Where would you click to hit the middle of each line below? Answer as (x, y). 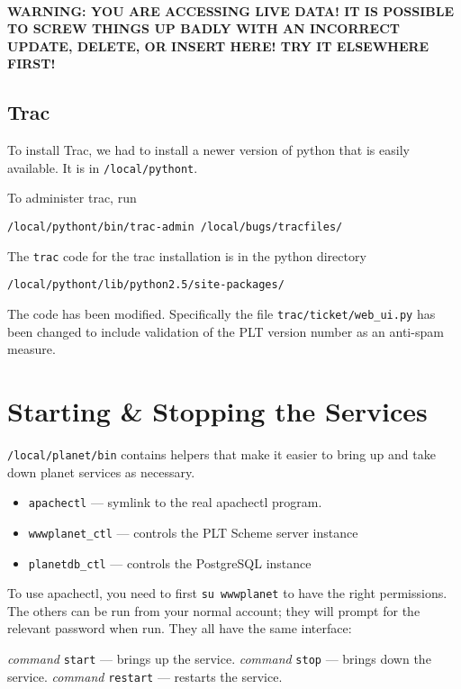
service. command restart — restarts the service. (145, 676)
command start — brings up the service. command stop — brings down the (219, 659)
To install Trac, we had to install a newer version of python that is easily (208, 150)
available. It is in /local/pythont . (103, 167)
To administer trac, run (72, 198)
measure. (32, 349)
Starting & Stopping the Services (217, 411)
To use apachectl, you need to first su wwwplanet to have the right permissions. (227, 593)
